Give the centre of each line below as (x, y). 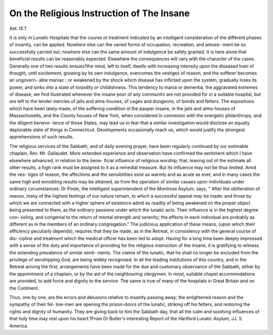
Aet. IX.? (18, 28)
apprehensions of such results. (42, 137)
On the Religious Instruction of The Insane (100, 13)
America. (19, 326)
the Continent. (24, 288)
